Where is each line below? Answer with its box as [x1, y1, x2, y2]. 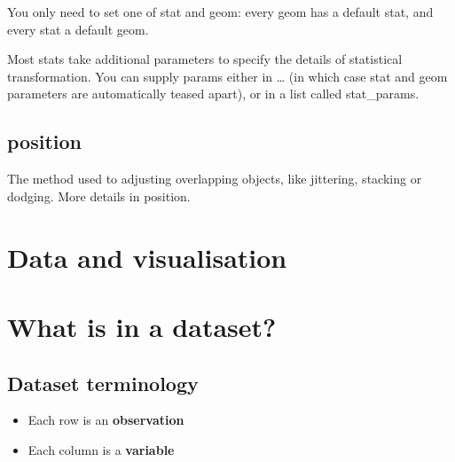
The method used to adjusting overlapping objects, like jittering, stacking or [7, 169, 422, 188]
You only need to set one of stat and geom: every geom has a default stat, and [7, 3, 434, 20]
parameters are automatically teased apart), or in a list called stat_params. [7, 84, 420, 103]
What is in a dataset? [7, 308, 277, 344]
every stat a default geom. [7, 20, 149, 38]
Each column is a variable [27, 440, 175, 458]
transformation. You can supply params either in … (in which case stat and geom [7, 67, 448, 85]
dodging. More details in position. [7, 186, 191, 205]
